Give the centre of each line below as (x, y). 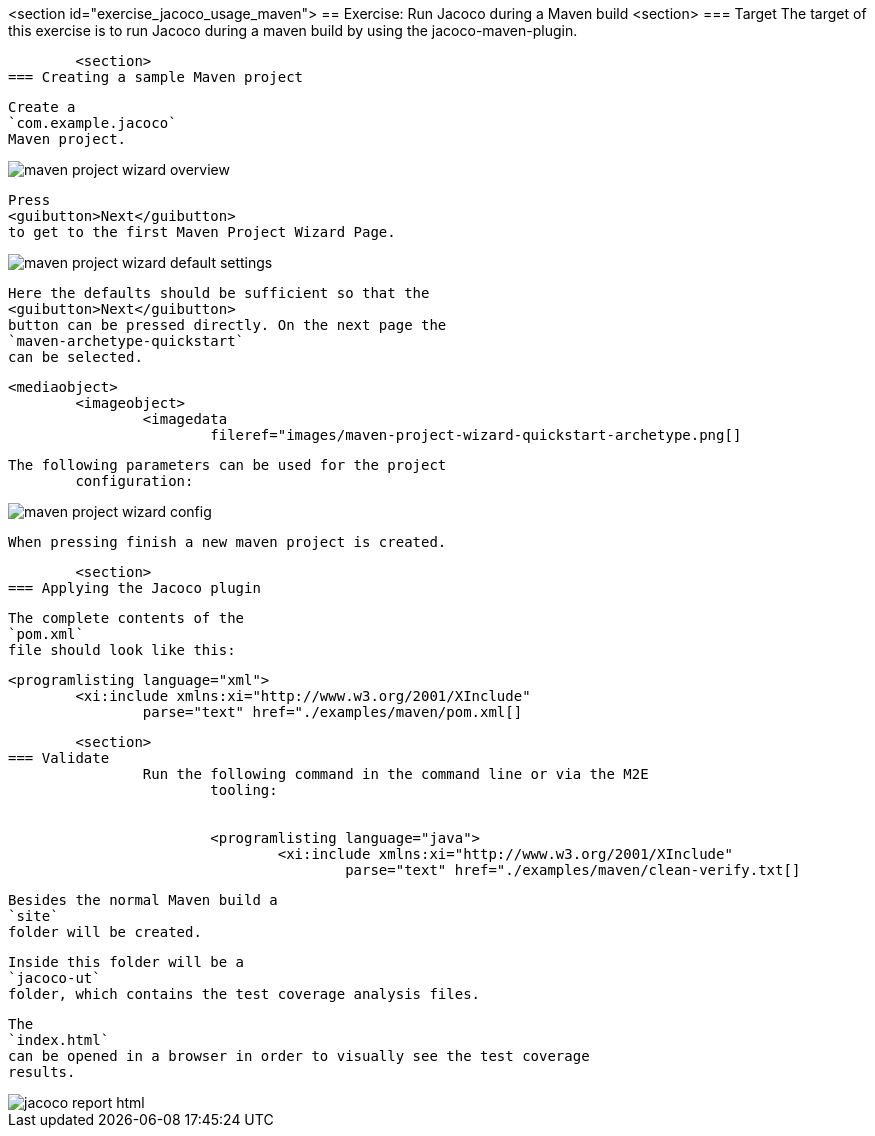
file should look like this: (122, 650)
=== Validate (59, 758)
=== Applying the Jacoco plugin (134, 588)
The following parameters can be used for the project (227, 465)
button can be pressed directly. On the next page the (227, 325)
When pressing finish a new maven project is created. (227, 542)
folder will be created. (105, 932)
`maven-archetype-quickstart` (126, 341)
